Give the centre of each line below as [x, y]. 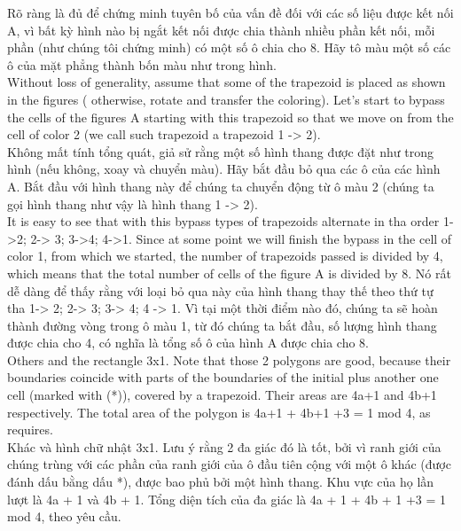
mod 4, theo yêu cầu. [64, 516]
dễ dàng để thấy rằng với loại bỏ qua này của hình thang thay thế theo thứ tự [220, 290]
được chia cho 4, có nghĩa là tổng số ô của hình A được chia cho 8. [188, 343]
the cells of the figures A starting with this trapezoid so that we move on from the [230, 117]
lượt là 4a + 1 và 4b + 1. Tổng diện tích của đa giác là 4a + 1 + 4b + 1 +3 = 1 [227, 499]
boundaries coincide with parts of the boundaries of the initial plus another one [223, 377]
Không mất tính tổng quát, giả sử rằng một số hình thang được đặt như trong [220, 151]
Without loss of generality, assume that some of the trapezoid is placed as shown [227, 82]
